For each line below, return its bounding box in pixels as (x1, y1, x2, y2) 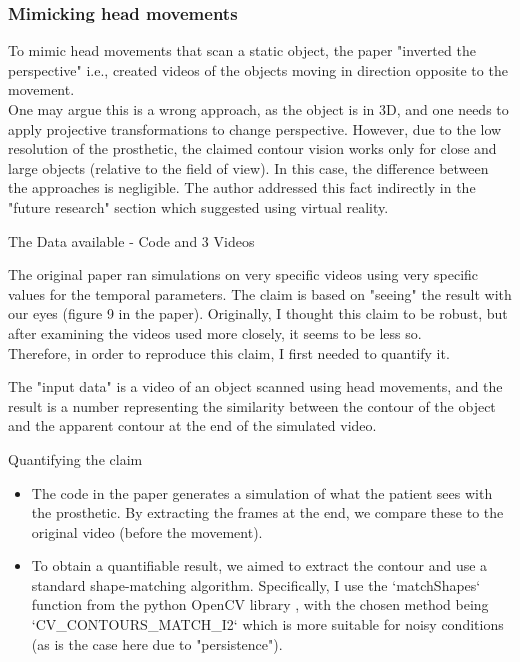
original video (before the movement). (31, 521, 263, 542)
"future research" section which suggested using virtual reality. (8, 196, 389, 217)
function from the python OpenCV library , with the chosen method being (31, 594, 489, 615)
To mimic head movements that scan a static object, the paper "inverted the (8, 40, 476, 61)
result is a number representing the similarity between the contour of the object (8, 395, 496, 416)
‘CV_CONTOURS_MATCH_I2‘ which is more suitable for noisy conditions (31, 614, 504, 635)
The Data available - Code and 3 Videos (8, 230, 255, 251)
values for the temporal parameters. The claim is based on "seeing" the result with (8, 283, 512, 304)
